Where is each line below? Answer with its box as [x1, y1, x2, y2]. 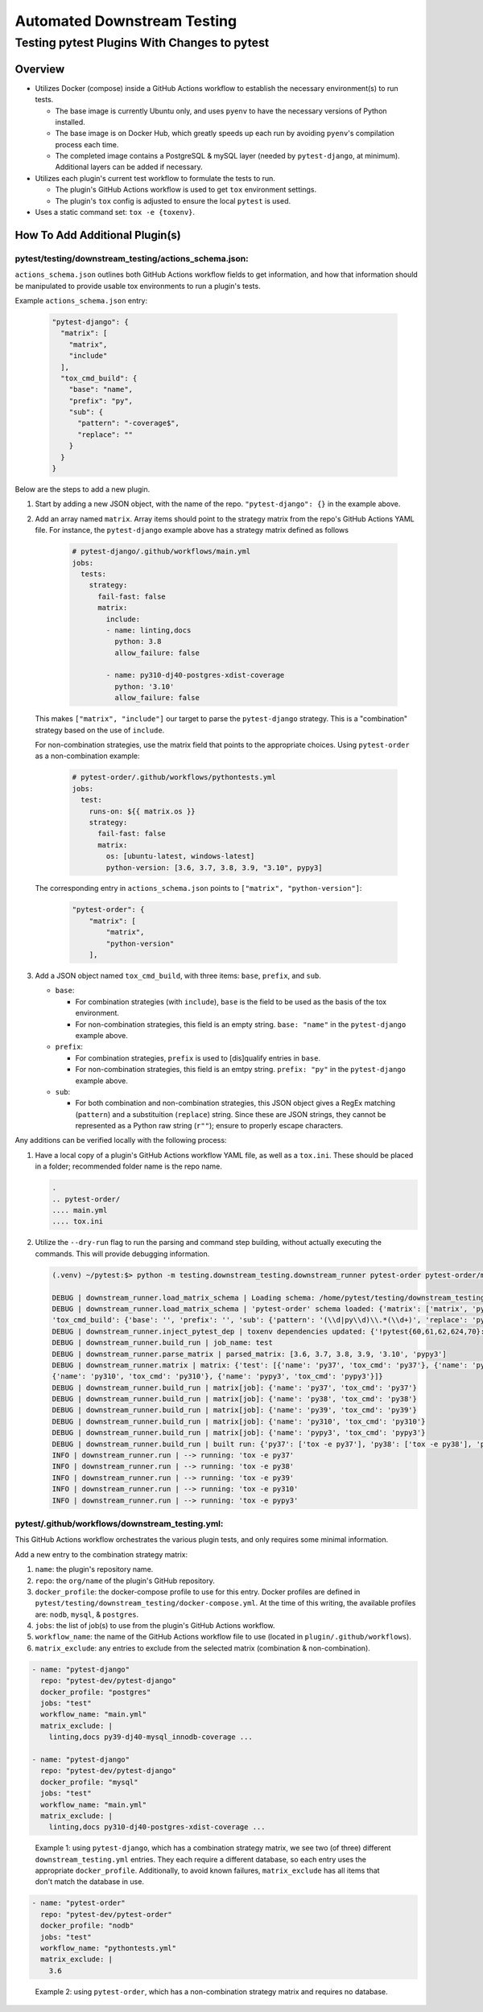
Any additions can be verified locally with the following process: [14, 1136, 227, 1145]
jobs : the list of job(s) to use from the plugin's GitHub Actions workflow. [35, 1621, 275, 1631]
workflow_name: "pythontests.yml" [40, 1944, 177, 1952]
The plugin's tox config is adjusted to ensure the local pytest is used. [55, 196, 291, 205]
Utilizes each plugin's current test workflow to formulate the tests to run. [35, 173, 275, 183]
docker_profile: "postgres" [40, 1687, 151, 1697]
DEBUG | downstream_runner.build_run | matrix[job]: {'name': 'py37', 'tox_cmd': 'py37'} [52, 1383, 418, 1392]
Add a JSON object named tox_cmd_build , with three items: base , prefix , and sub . [35, 971, 322, 981]
